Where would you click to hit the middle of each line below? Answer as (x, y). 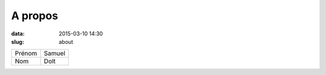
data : (18, 34)
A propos (35, 16)
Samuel (55, 53)
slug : (18, 41)
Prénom (26, 53)
